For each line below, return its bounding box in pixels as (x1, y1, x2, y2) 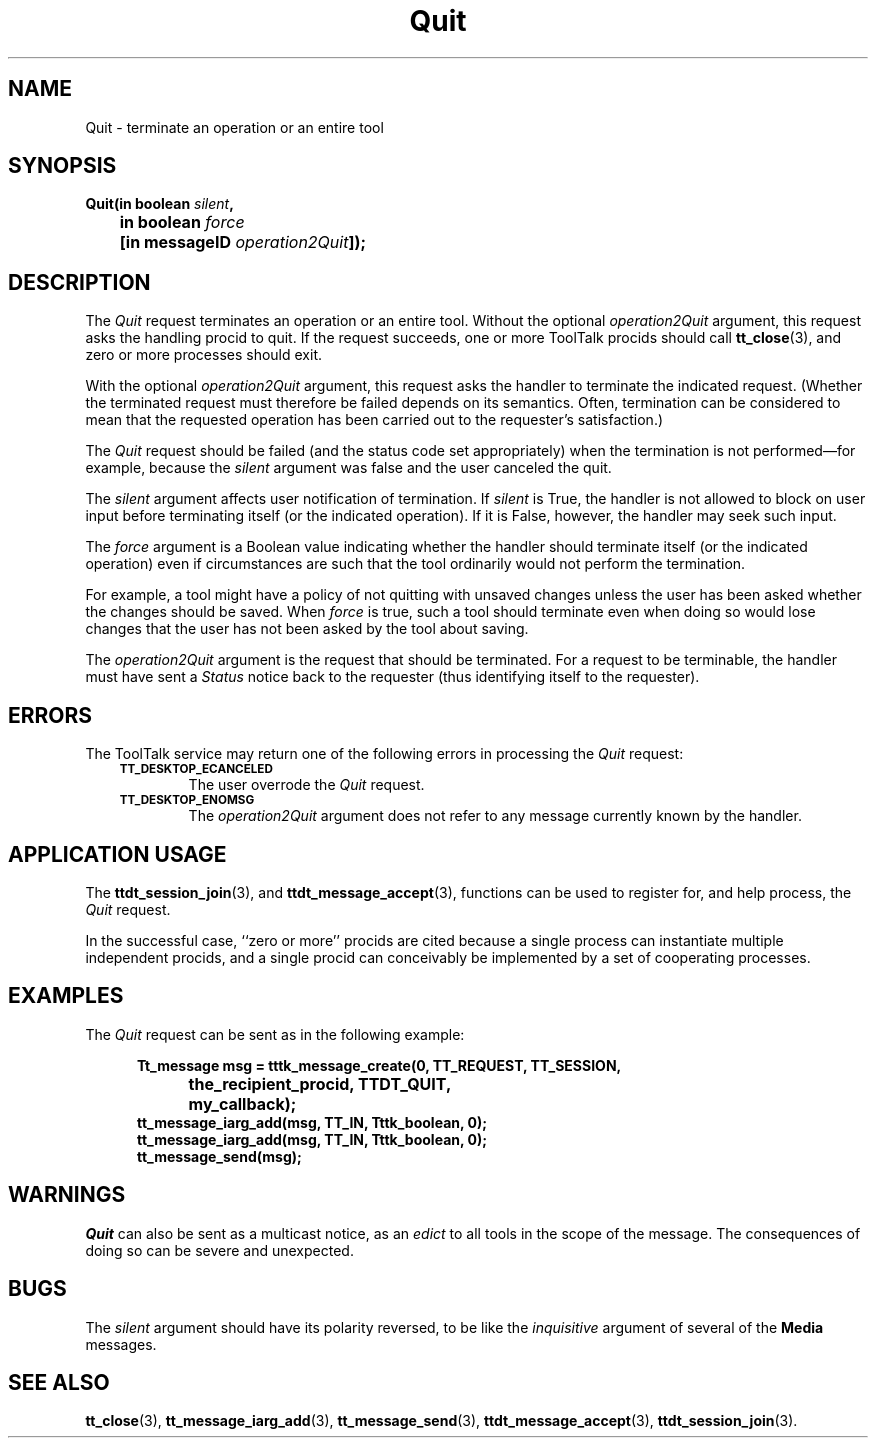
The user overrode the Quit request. (188, 776, 425, 794)
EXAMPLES (8, 983, 124, 1009)
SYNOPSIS (8, 153, 117, 179)
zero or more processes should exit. (85, 346, 323, 364)
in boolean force (119, 212, 245, 233)
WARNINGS (8, 1182, 126, 1208)
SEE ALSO (8, 1369, 110, 1395)
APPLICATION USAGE (8, 841, 227, 867)
